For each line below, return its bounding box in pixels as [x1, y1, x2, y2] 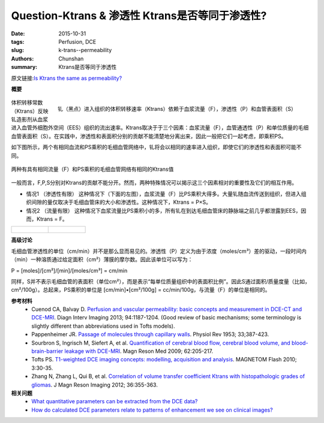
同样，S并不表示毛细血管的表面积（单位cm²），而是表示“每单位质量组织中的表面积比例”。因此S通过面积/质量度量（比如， [11, 277, 310, 285]
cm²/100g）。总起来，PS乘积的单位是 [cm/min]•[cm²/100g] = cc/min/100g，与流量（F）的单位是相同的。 [11, 286, 271, 294]
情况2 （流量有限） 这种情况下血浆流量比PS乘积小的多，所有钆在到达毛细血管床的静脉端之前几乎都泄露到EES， [26, 207, 301, 214]
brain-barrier [31, 348, 64, 355]
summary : [11, 64, 38, 71]
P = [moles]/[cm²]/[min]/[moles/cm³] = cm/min [11, 267, 128, 274]
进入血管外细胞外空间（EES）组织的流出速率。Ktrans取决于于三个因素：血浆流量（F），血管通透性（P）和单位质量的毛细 [11, 124, 309, 131]
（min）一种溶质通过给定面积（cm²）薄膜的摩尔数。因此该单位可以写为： [11, 256, 193, 263]
